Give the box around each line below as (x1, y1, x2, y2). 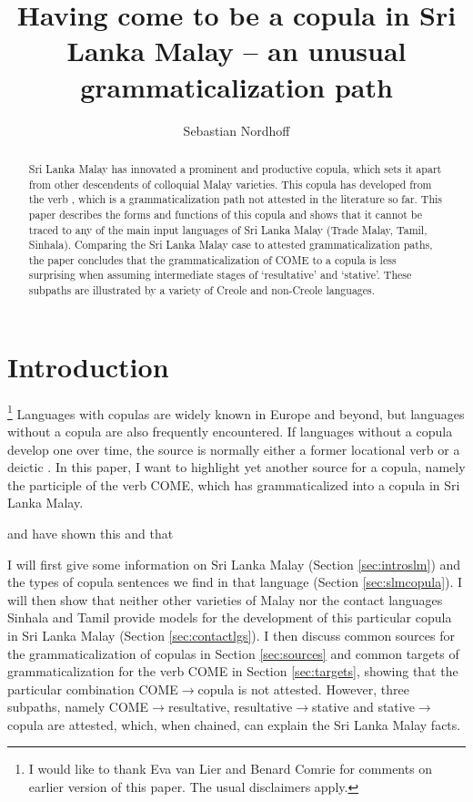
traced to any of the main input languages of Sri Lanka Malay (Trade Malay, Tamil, (28, 221, 428, 237)
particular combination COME (7, 679, 178, 698)
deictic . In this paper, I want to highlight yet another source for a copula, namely (7, 458, 466, 477)
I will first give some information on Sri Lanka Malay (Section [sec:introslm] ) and (7, 554, 461, 573)
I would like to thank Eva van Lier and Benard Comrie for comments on (28, 759, 433, 778)
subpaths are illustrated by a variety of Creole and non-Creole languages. (28, 283, 376, 298)
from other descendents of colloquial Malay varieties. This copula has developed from (28, 176, 432, 191)
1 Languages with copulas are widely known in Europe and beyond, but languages (7, 401, 465, 423)
